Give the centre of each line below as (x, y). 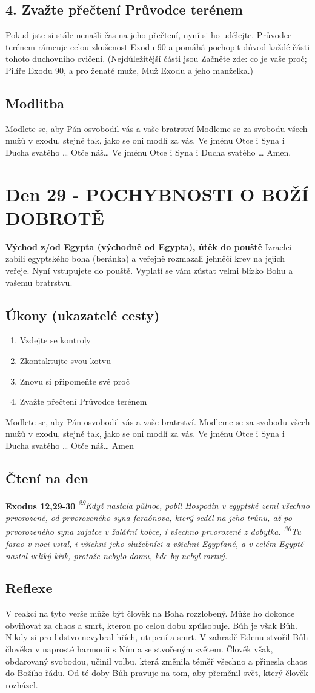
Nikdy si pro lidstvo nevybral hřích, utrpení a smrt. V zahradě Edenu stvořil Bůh (157, 637)
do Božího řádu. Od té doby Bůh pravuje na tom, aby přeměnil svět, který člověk (157, 673)
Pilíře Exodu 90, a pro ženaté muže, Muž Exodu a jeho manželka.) (130, 70)
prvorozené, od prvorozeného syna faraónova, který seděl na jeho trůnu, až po (149, 518)
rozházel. (22, 684)
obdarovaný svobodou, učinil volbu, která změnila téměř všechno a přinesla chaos (156, 661)
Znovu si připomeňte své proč (75, 381)
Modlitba (35, 103)
